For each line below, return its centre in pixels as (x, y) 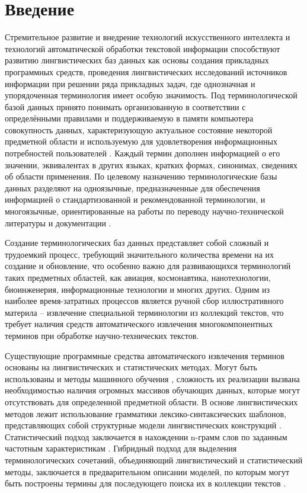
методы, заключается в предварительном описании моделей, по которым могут (147, 471)
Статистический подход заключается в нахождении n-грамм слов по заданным (146, 436)
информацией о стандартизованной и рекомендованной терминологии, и (135, 199)
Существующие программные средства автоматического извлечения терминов (145, 355)
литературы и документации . (58, 223)
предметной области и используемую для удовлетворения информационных (141, 141)
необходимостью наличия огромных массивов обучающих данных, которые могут (152, 390)
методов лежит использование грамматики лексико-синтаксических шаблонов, (145, 413)
